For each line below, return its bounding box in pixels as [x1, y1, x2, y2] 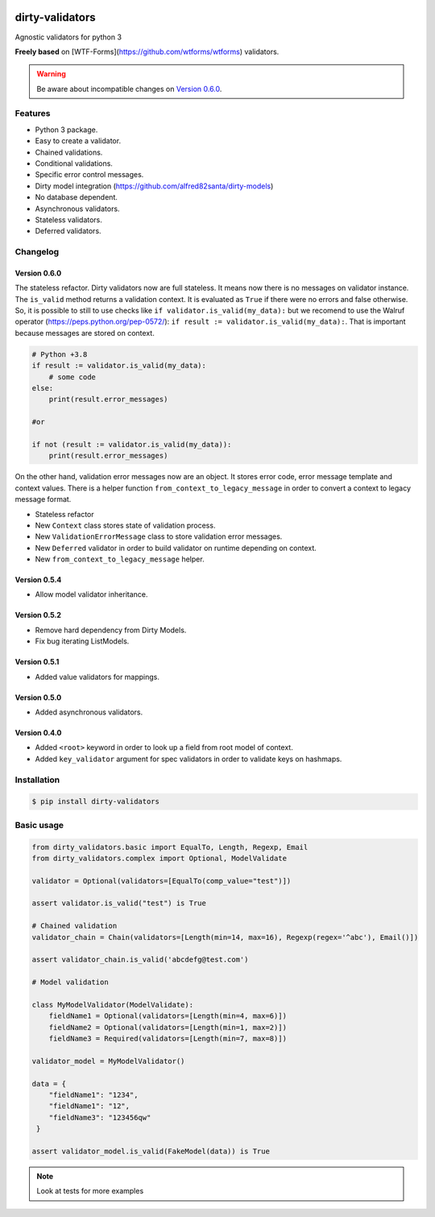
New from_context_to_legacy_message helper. [35, 554, 205, 564]
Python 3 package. [35, 125, 98, 135]
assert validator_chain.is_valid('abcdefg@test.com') [31, 955, 249, 964]
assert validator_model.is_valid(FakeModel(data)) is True [31, 1147, 270, 1156]
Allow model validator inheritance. [35, 590, 148, 599]
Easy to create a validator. [35, 136, 121, 146]
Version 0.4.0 [14, 728, 62, 738]
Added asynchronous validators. [35, 707, 143, 717]
